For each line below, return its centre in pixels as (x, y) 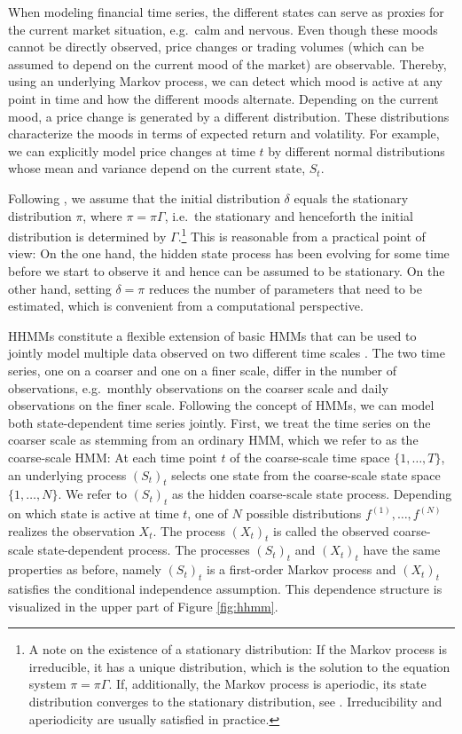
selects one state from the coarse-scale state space (306, 474)
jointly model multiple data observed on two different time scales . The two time (227, 353)
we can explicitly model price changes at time (132, 150)
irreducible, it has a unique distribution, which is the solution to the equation (239, 666)
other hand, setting (60, 288)
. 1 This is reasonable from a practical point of (301, 235)
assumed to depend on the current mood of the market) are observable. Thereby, (227, 63)
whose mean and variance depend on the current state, (157, 168)
